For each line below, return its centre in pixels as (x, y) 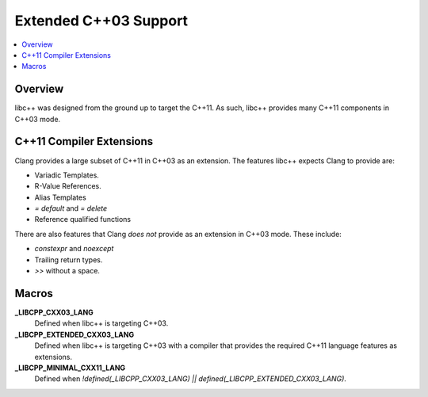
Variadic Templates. (67, 175)
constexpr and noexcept (74, 249)
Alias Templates (60, 197)
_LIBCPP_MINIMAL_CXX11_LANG (70, 368)
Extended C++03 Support (101, 21)
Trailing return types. (69, 260)
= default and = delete (71, 208)
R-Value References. (68, 186)
